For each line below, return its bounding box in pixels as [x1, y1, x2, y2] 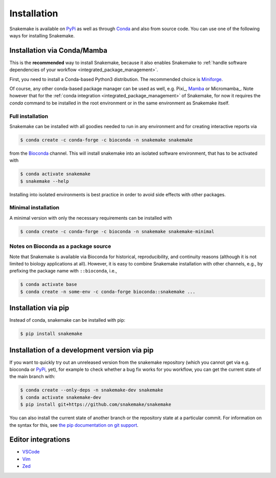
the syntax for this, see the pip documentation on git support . [9, 422, 139, 428]
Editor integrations [9, 435, 71, 444]
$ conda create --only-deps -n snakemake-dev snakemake [20, 387, 164, 393]
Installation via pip [9, 304, 70, 313]
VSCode [22, 449, 40, 455]
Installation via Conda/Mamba [9, 46, 107, 55]
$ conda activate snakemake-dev [20, 394, 102, 400]
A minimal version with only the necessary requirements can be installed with [9, 215, 172, 221]
